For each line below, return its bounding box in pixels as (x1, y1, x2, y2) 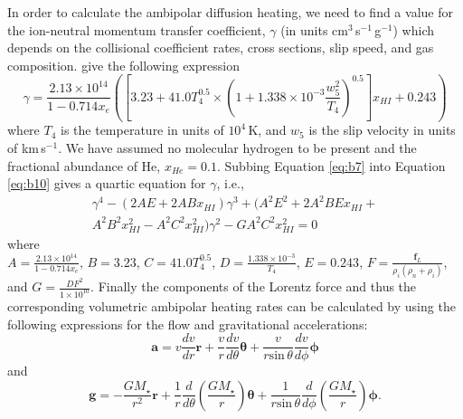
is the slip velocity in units (308, 120, 456, 139)
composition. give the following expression (7, 55, 240, 74)
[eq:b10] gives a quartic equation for (7, 174, 206, 193)
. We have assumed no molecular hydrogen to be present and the (58, 138, 417, 157)
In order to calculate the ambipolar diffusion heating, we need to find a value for (7, 3, 453, 21)
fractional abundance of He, (7, 156, 161, 175)
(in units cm (280, 20, 348, 39)
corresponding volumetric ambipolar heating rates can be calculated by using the (7, 296, 456, 315)
